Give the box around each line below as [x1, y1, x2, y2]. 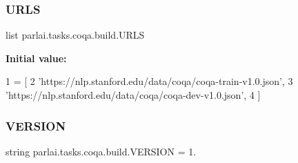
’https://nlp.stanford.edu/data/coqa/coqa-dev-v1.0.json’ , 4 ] [6, 88, 261, 102]
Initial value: [6, 50, 67, 65]
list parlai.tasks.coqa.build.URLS [6, 28, 145, 42]
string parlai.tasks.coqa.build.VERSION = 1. [6, 144, 197, 158]
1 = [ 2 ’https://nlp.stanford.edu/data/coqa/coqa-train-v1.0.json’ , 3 [6, 74, 293, 88]
